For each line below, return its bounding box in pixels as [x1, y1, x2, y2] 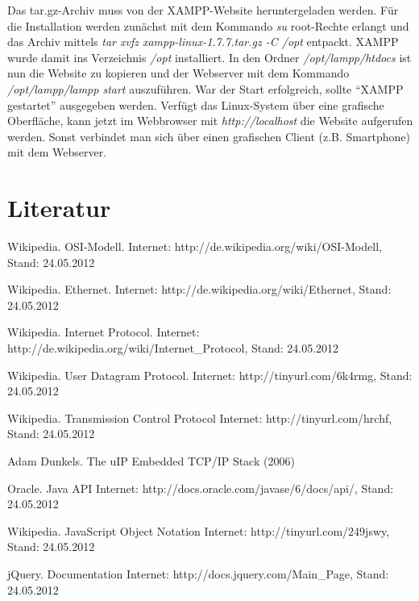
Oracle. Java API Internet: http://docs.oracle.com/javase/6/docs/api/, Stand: [7, 479, 394, 496]
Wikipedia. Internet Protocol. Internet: [7, 323, 200, 340]
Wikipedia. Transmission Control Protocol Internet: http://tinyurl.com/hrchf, [7, 409, 392, 426]
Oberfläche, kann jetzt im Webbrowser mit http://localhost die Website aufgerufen [7, 112, 413, 129]
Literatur [7, 191, 111, 224]
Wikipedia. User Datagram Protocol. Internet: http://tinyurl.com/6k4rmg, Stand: [7, 366, 413, 383]
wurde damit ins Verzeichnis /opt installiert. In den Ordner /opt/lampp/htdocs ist [7, 48, 412, 65]
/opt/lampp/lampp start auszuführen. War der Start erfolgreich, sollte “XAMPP [7, 80, 404, 97]
